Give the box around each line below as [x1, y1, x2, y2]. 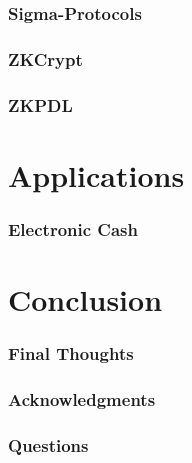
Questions [8, 432, 89, 457]
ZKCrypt [8, 46, 83, 71]
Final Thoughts [8, 341, 134, 366]
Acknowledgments [8, 386, 156, 411]
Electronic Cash [8, 216, 138, 241]
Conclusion [8, 278, 163, 319]
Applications [8, 154, 185, 195]
